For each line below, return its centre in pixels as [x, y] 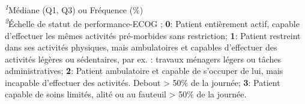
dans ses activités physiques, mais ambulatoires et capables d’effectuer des [141, 47]
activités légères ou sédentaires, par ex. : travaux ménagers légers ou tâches [143, 59]
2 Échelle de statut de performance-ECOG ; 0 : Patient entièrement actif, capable [152, 23]
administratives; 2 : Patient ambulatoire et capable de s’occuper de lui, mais [144, 71]
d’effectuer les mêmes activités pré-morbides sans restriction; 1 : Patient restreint [153, 35]
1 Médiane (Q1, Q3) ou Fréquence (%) [74, 9]
